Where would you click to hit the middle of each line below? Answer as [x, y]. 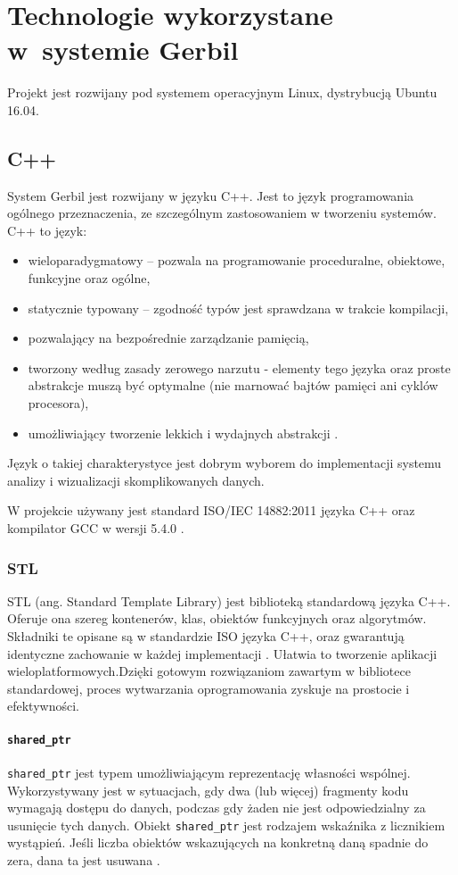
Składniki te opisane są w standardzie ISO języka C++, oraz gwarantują [206, 636]
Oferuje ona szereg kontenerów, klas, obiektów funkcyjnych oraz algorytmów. [217, 618]
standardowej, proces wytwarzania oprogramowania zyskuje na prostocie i [209, 688]
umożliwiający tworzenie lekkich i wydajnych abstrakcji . [183, 433]
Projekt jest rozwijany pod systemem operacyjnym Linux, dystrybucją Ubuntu [222, 92]
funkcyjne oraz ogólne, [89, 278]
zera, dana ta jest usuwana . [84, 859]
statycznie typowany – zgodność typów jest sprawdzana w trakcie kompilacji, [238, 308]
